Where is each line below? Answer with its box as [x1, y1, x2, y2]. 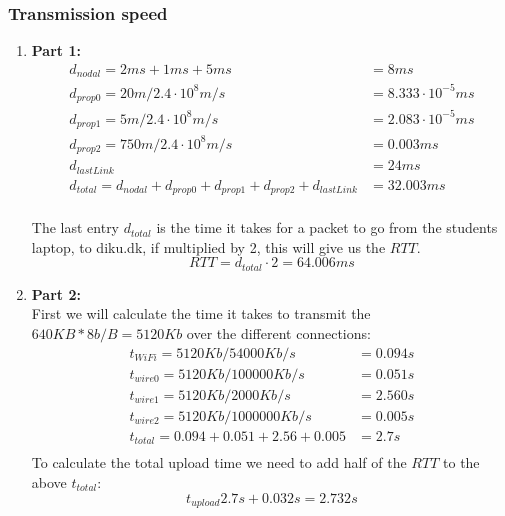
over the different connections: [186, 323, 371, 344]
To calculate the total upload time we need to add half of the [31, 452, 407, 473]
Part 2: [31, 283, 81, 304]
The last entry [31, 217, 120, 238]
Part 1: [31, 40, 81, 61]
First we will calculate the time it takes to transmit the [31, 303, 371, 324]
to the [443, 452, 480, 473]
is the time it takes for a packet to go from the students [156, 217, 498, 238]
